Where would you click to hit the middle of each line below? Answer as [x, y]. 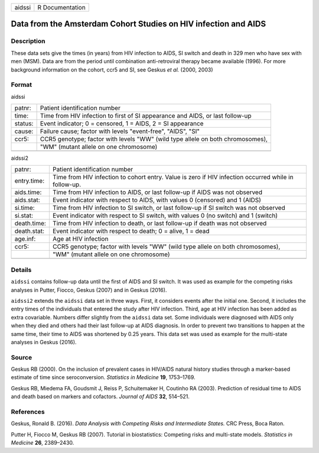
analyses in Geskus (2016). [44, 342]
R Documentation [61, 7]
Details [21, 270]
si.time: [25, 208]
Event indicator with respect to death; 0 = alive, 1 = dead [131, 231]
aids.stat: [27, 200]
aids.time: [28, 192]
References [28, 412]
